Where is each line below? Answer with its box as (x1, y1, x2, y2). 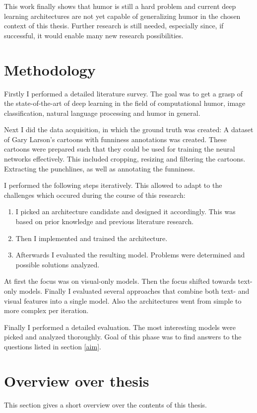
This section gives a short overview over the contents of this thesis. (4, 399, 207, 410)
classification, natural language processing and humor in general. (4, 107, 200, 118)
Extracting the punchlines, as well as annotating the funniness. (4, 163, 195, 173)
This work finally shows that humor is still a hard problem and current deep (4, 1, 236, 11)
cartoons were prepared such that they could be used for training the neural (4, 144, 235, 154)
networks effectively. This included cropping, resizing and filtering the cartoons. (4, 154, 246, 164)
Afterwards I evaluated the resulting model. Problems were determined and (15, 249, 245, 260)
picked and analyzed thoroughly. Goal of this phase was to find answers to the (4, 331, 242, 342)
